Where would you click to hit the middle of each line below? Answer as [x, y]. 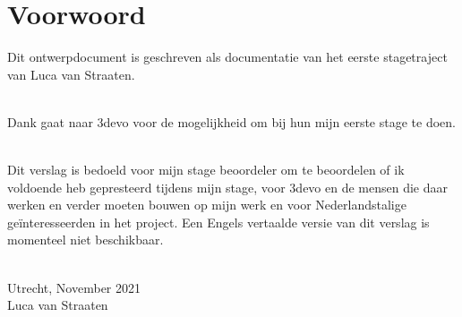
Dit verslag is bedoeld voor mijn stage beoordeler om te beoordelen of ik [206, 170]
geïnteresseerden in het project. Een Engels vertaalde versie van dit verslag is [218, 222]
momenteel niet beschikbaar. [86, 240]
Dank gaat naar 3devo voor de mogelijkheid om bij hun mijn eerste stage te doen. [231, 121]
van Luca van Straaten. [71, 74]
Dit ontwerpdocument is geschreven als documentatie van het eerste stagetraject [227, 57]
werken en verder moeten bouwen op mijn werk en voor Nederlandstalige [207, 205]
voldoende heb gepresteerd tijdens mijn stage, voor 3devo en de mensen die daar [227, 187]
